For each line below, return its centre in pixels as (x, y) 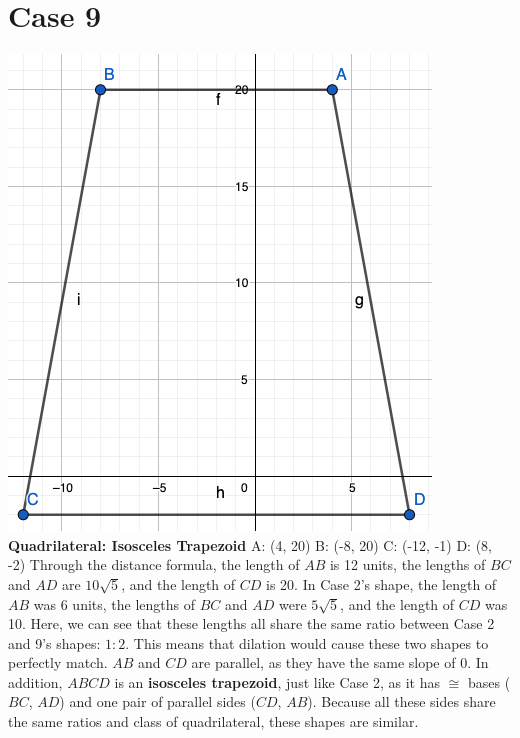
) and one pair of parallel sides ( (157, 701)
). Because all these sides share (401, 701)
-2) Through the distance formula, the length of (154, 564)
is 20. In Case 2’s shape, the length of (381, 583)
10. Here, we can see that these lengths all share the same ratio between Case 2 (251, 623)
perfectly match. (58, 662)
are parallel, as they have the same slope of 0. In (340, 662)
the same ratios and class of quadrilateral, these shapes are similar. (213, 721)
